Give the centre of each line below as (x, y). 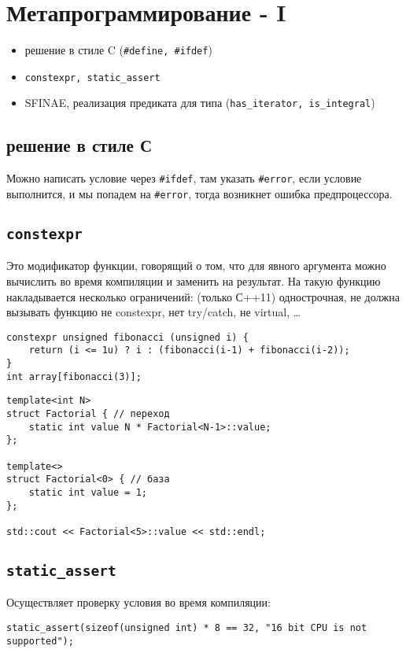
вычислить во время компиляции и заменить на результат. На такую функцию (194, 280)
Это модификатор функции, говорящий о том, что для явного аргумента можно (196, 266)
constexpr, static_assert (92, 77)
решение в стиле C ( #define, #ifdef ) (118, 50)
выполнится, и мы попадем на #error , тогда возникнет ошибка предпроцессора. (199, 193)
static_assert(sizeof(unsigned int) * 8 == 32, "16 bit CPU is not (187, 627)
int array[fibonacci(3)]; (74, 376)
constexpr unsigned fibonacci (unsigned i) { (127, 337)
